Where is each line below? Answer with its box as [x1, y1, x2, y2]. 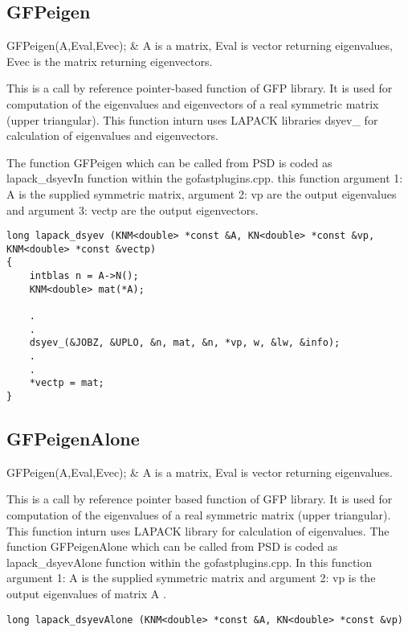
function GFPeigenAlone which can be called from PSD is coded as [6, 538, 338, 555]
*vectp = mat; [29, 377, 104, 389]
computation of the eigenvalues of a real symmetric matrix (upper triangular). [6, 507, 391, 523]
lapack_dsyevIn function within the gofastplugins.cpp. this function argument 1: [6, 170, 403, 187]
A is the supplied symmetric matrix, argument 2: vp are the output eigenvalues [6, 185, 397, 202]
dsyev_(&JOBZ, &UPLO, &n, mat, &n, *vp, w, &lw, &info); [29, 337, 341, 349]
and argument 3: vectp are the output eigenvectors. [6, 201, 259, 218]
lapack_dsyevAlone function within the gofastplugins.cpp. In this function [6, 553, 373, 570]
